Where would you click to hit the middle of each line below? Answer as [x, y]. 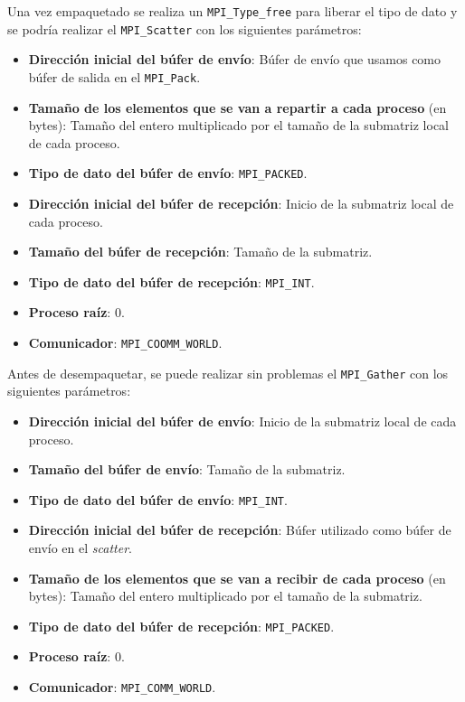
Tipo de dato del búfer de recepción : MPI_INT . [171, 281]
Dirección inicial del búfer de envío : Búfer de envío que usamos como [235, 59]
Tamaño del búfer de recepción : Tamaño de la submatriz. [200, 252]
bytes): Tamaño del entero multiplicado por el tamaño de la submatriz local [239, 125]
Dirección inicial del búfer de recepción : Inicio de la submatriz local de [241, 203]
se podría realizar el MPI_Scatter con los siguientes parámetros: [185, 28]
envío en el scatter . [80, 547]
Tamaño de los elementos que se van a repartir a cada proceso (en [237, 107]
